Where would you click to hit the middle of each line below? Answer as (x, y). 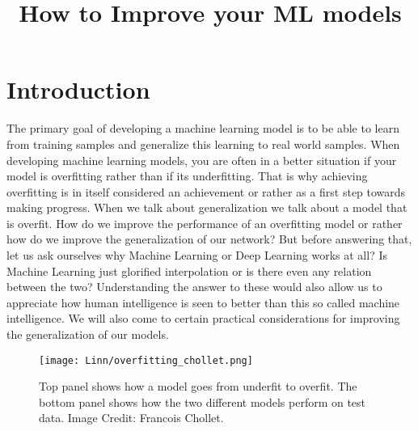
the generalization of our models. (88, 334)
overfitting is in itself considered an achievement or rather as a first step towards (206, 191)
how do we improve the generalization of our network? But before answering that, (209, 239)
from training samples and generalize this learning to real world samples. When (203, 144)
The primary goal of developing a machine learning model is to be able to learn (203, 128)
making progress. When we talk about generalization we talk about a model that (207, 207)
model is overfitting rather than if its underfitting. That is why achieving (187, 176)
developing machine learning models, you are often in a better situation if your (202, 160)
